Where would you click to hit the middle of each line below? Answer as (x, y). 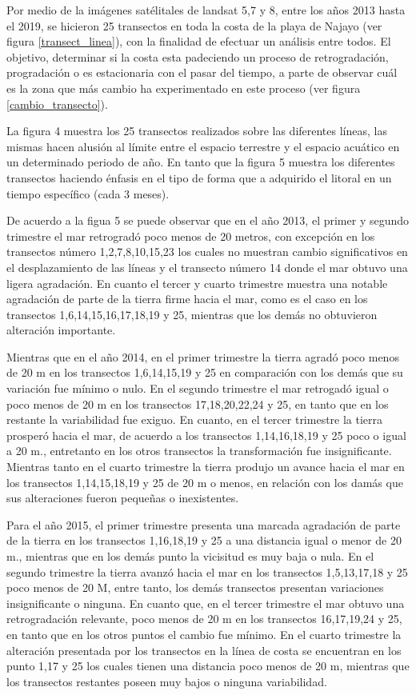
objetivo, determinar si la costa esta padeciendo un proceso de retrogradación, (198, 56)
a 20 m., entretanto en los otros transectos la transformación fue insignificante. (199, 451)
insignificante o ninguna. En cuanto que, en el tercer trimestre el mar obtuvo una (206, 603)
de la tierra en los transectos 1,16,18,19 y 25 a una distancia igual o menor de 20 (204, 540)
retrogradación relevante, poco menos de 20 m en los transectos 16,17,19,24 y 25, (204, 619)
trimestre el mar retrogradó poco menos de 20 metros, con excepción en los (191, 236)
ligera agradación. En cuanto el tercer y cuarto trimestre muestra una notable (197, 283)
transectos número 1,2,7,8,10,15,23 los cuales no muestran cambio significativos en (207, 252)
